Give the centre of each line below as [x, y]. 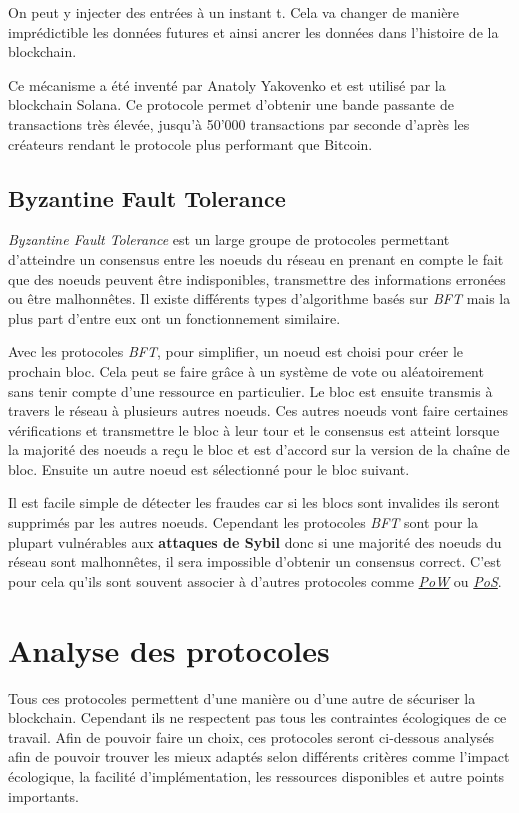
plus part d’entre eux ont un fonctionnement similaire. [174, 317]
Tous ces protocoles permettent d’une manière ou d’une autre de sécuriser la [242, 697]
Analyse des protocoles [169, 649]
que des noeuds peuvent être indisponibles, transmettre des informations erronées [257, 278]
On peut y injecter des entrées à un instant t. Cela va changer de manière [234, 12]
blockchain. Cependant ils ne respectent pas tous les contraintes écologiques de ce [257, 717]
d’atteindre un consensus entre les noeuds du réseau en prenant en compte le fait [256, 258]
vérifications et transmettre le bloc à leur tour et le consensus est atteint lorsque [254, 429]
